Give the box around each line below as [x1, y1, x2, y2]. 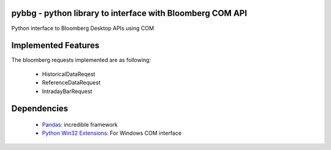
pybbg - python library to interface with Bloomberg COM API [11, 8, 248, 18]
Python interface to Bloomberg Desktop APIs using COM [11, 24, 154, 32]
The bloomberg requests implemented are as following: [11, 56, 151, 64]
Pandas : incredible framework [42, 121, 118, 128]
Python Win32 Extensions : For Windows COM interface [42, 129, 182, 137]
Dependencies [11, 103, 69, 114]
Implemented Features [11, 40, 100, 51]
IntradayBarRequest [42, 88, 93, 95]
